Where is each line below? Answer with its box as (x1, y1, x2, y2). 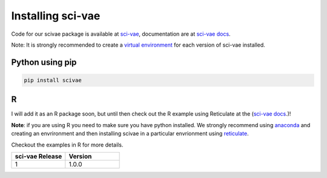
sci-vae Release (15, 152, 62, 160)
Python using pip (11, 57, 77, 67)
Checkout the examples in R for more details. (11, 141, 124, 148)
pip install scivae (24, 76, 82, 84)
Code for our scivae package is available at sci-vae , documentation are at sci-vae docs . (11, 30, 231, 38)
